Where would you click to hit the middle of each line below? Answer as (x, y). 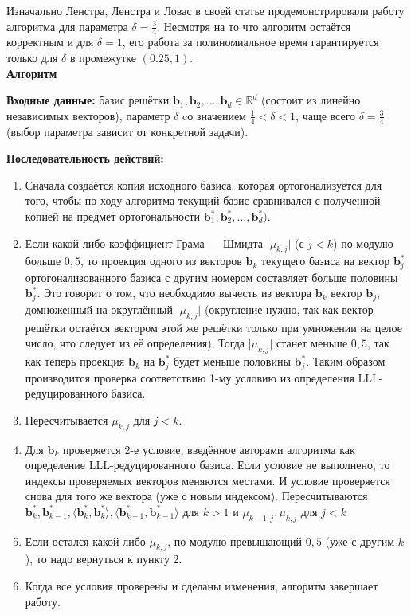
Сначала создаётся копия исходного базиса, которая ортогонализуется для (204, 184)
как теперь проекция (75, 361)
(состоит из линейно (311, 100)
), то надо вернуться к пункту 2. (104, 559)
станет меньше (312, 343)
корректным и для (50, 42)
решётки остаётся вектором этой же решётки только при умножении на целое (213, 327)
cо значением (214, 115)
